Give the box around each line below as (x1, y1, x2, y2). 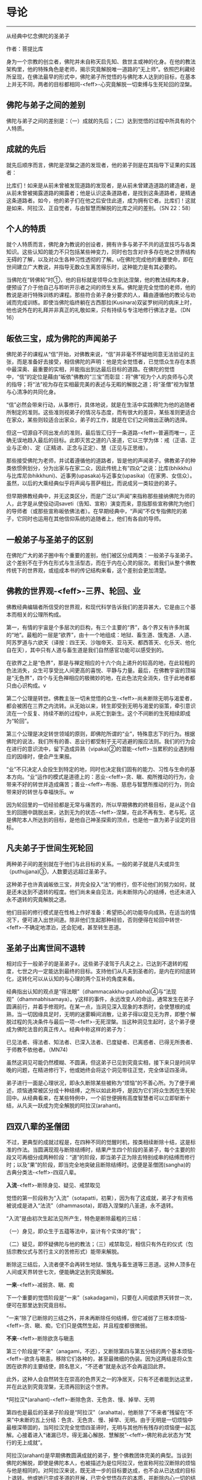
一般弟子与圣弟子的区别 (6, 534, 93, 545)
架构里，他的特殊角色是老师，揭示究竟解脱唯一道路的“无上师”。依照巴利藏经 (6, 65, 195, 72)
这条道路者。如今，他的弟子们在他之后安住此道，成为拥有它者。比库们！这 (6, 197, 191, 204)
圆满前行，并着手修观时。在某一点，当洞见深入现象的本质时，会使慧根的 (6, 1003, 185, 1010)
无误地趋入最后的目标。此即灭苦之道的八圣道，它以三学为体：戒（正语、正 (11, 437, 196, 444)
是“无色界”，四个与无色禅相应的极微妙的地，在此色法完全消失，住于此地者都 (6, 674, 195, 681)
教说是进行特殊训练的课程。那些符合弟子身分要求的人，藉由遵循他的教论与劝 (6, 291, 196, 299)
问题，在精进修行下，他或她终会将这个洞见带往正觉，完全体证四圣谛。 (16, 1066, 191, 1074)
